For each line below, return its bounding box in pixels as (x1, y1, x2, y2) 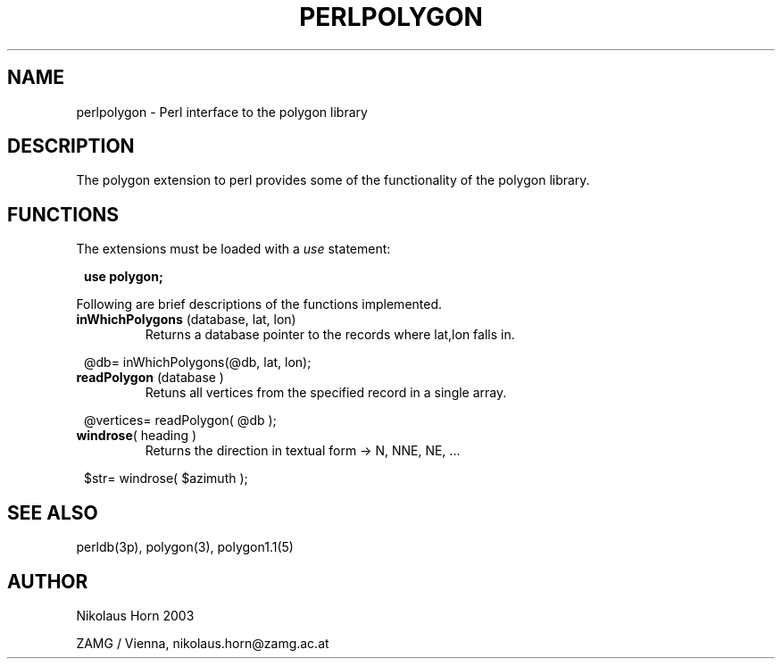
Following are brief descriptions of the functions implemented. (76, 296, 443, 312)
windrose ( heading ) (76, 428, 197, 444)
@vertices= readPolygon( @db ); (84, 412, 277, 429)
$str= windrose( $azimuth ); (84, 470, 248, 487)
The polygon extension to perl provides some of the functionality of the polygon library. (76, 172, 590, 188)
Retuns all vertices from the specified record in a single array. (145, 385, 507, 401)
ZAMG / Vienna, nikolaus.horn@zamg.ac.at (76, 635, 329, 651)
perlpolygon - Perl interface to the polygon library (76, 104, 368, 120)
